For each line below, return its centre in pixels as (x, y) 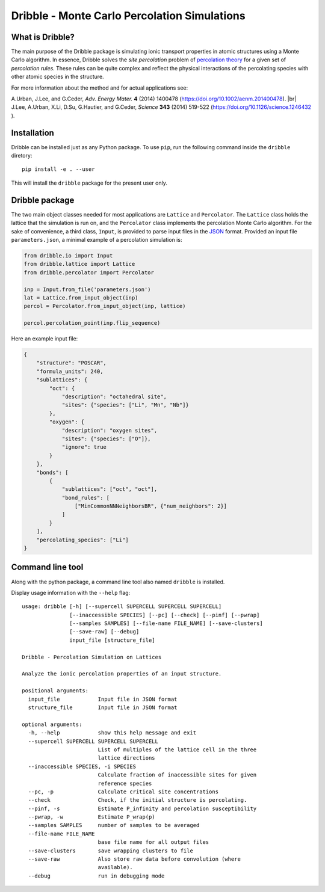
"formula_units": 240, (70, 371)
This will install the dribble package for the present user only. (89, 183)
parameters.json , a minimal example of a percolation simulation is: (97, 239)
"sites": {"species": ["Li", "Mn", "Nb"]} (125, 405)
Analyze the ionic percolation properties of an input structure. (122, 674)
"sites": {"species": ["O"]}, (106, 438)
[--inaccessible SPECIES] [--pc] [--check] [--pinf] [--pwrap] (165, 615)
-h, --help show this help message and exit (112, 733)
